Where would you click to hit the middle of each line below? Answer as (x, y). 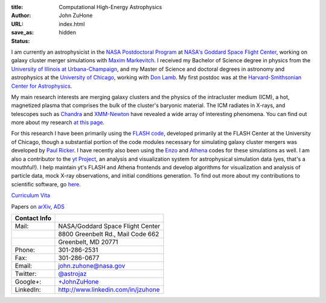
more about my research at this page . (58, 122)
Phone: (25, 250)
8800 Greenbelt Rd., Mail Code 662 (109, 234)
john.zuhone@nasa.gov (92, 266)
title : (17, 7)
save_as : (23, 33)
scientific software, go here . (46, 184)
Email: (24, 266)
